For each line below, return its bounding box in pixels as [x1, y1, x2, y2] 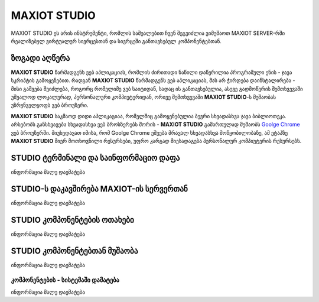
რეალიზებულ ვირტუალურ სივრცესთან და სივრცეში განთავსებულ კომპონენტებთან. [11, 37, 222, 44]
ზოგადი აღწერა [11, 53, 70, 63]
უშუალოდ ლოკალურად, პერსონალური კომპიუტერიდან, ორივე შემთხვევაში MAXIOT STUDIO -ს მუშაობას [11, 93, 276, 100]
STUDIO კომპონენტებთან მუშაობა [11, 246, 138, 256]
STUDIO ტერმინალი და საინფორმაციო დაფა [11, 152, 180, 163]
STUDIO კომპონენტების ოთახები [11, 215, 134, 225]
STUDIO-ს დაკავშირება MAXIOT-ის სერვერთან [11, 184, 188, 194]
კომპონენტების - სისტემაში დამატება [11, 276, 119, 284]
